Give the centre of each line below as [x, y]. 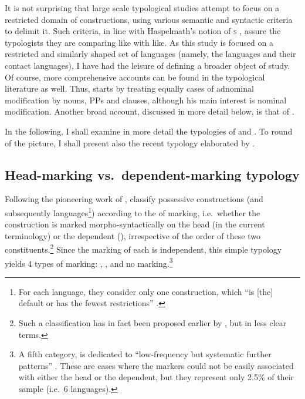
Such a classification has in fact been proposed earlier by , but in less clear [152, 323]
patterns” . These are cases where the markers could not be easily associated [156, 365]
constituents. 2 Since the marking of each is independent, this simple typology [143, 249]
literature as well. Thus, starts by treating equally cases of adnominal [129, 88]
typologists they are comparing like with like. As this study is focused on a [139, 42]
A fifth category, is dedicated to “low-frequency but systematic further [145, 354]
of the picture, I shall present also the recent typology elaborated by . [130, 142]
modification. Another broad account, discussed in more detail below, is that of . [150, 111]
